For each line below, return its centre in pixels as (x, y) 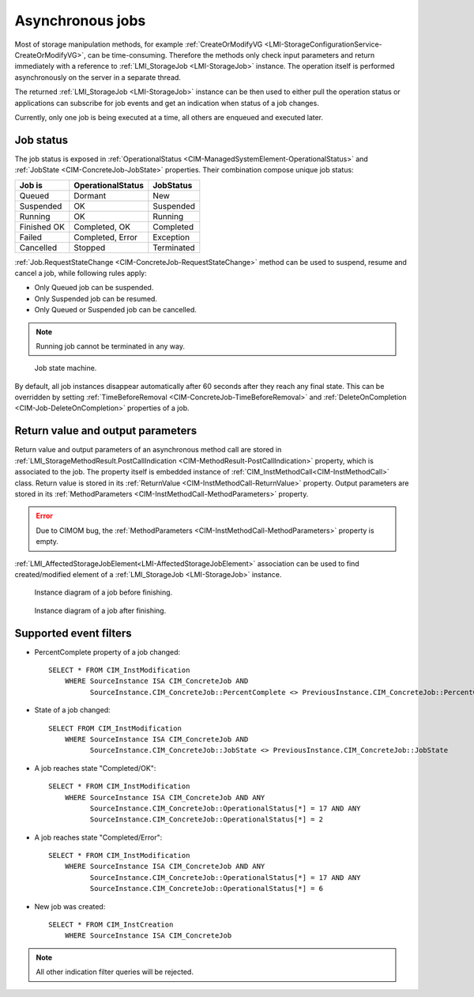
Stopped (90, 247)
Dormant (90, 195)
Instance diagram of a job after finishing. (100, 610)
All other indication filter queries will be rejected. (115, 972)
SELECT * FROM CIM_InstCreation (111, 925)
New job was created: (70, 906)
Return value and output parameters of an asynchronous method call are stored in (148, 450)
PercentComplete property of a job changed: (107, 651)
